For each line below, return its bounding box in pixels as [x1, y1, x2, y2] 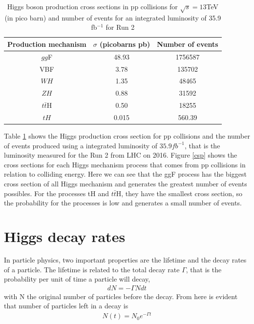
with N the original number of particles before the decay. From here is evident [4, 291, 238, 301]
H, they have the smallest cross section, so [116, 188, 243, 198]
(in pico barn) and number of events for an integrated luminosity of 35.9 [4, 12, 221, 22]
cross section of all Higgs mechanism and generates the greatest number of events [4, 179, 247, 189]
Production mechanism [7, 39, 86, 49]
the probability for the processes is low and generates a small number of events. [4, 198, 242, 208]
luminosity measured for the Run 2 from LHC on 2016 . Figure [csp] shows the [4, 150, 237, 160]
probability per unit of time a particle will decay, [4, 274, 150, 284]
